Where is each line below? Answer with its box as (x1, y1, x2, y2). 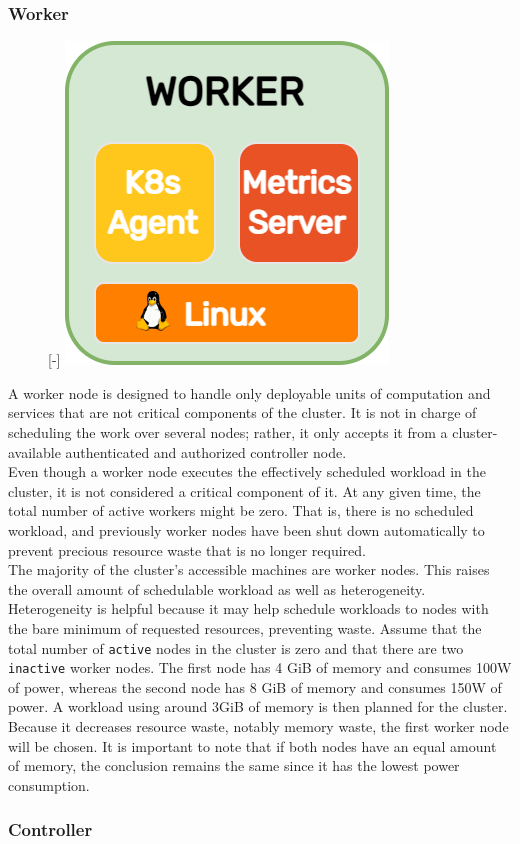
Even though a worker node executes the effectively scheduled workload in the (8, 461, 486, 482)
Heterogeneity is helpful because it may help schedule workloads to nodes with (8, 598, 489, 619)
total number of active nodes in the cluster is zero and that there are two (8, 637, 464, 658)
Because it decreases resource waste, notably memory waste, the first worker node (8, 716, 509, 737)
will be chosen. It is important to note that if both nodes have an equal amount (8, 735, 497, 756)
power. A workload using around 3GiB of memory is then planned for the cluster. (8, 696, 508, 717)
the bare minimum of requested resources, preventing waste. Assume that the (8, 617, 482, 638)
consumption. (8, 774, 90, 795)
